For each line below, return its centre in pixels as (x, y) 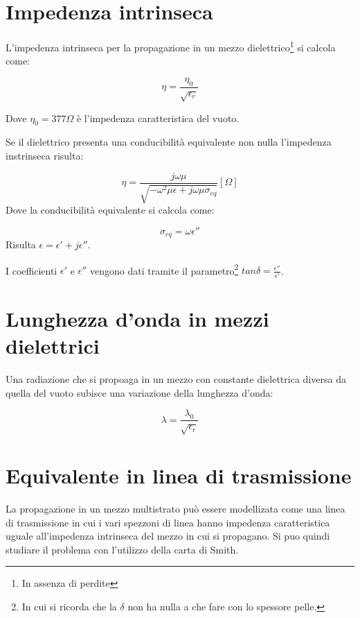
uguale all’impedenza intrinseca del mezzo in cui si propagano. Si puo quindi (168, 536)
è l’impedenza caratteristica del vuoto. (158, 118)
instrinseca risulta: (45, 155)
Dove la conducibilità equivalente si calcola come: (110, 209)
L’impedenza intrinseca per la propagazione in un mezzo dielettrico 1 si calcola (171, 46)
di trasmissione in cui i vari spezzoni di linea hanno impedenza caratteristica (168, 522)
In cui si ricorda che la (69, 607)
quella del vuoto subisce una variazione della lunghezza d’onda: (139, 392)
